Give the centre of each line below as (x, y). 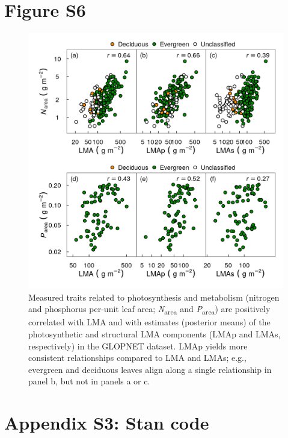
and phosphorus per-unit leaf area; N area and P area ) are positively (149, 310)
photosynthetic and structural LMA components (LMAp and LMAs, (155, 334)
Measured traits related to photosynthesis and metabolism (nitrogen (154, 297)
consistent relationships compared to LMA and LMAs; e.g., (137, 358)
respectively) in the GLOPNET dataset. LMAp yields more (138, 346)
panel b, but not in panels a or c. (89, 381)
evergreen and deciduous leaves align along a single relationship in (150, 369)
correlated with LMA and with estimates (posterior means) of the (149, 322)
